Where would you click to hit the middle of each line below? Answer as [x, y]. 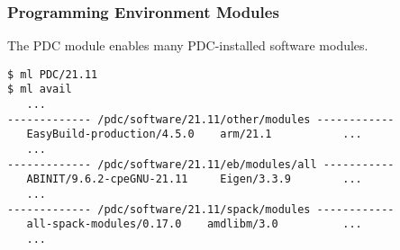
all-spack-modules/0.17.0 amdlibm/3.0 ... [194, 224]
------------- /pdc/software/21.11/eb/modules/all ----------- [201, 164]
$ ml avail [40, 89]
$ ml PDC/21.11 [53, 74]
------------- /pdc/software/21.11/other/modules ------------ [201, 119]
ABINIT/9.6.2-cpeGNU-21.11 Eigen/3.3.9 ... [194, 179]
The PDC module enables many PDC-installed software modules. [188, 45]
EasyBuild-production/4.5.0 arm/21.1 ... [194, 134]
